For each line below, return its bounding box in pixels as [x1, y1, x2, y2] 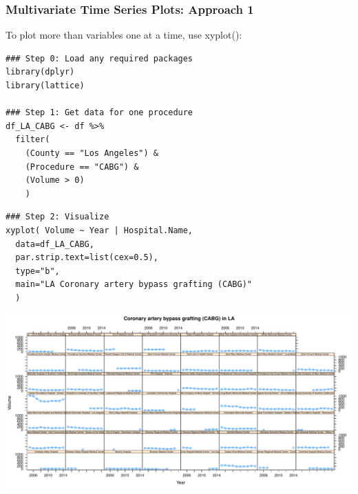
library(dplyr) [6, 67, 75, 77]
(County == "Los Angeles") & [25, 148, 158, 158]
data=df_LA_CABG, [15, 239, 94, 249]
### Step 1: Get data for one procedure [6, 108, 193, 118]
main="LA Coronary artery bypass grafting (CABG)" [15, 279, 252, 290]
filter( [15, 135, 50, 145]
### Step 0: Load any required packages [6, 53, 193, 63]
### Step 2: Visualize [6, 212, 109, 222]
